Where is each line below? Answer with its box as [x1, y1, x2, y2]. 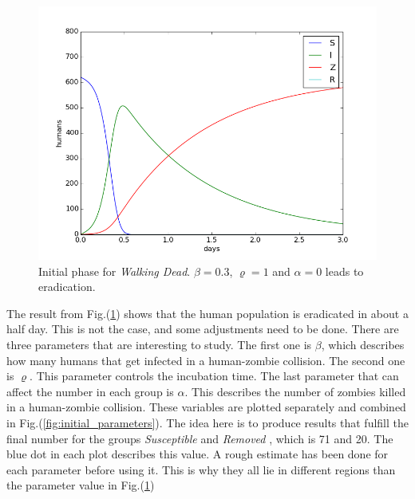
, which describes [321, 336, 405, 352]
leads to [325, 262, 364, 279]
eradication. [38, 278, 96, 295]
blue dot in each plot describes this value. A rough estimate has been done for [6, 446, 389, 462]
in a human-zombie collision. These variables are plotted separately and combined [6, 399, 406, 415]
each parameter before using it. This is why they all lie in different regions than [6, 461, 396, 477]
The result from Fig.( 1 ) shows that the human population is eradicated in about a [6, 305, 409, 321]
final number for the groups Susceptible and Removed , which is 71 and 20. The [6, 430, 393, 446]
